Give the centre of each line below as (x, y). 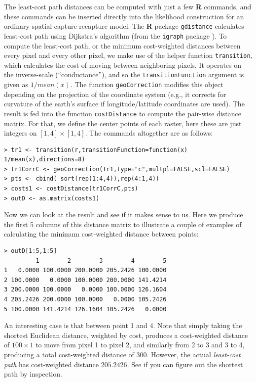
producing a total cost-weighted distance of (69, 354)
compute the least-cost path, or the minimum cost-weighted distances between (122, 45)
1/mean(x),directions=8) (45, 160)
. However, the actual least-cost (194, 354)
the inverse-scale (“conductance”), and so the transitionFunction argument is (124, 74)
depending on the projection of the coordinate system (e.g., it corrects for (115, 94)
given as (16, 84)
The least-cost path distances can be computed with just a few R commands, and (128, 6)
